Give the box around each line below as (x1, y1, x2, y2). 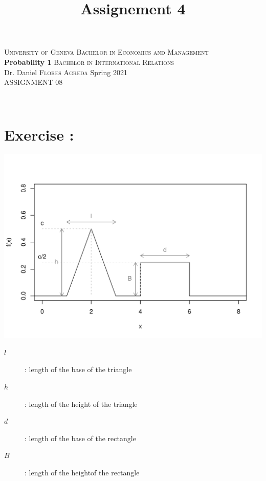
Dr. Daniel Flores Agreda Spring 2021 (4, 66, 127, 77)
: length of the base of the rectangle (25, 432, 136, 443)
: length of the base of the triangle (25, 364, 132, 375)
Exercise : (4, 124, 74, 145)
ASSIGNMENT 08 (4, 77, 63, 87)
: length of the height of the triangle (25, 398, 138, 409)
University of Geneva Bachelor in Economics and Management (4, 47, 209, 57)
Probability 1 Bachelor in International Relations (4, 56, 174, 67)
